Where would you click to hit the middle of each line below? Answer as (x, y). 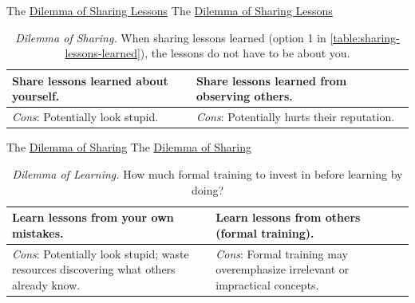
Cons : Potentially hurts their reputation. (295, 117)
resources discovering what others (94, 269)
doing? (207, 189)
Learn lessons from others (288, 217)
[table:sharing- (365, 37)
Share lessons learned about (90, 80)
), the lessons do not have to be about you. (245, 53)
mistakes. (38, 232)
